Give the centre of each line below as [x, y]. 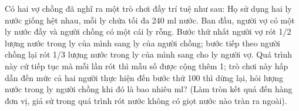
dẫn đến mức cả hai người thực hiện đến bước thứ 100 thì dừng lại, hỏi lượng [144, 77]
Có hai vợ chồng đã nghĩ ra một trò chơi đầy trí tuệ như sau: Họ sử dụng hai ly [148, 8]
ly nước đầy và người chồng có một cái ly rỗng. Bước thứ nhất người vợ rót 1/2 [148, 31]
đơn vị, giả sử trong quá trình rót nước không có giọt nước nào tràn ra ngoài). [146, 100]
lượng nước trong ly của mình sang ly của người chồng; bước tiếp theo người [142, 43]
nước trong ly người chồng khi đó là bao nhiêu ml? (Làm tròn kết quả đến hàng [149, 89]
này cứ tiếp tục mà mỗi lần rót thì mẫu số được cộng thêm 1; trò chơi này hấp [147, 65]
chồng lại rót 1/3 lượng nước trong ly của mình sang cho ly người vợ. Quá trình [149, 54]
